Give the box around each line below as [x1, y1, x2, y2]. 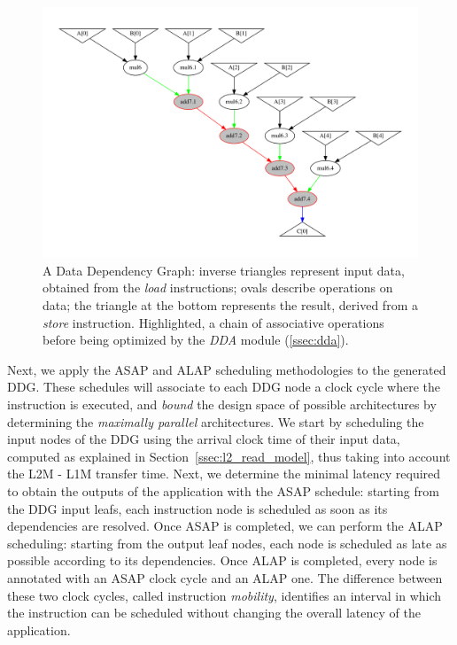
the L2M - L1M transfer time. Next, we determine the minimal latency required [7, 464, 441, 483]
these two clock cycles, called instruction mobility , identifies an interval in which [7, 586, 442, 604]
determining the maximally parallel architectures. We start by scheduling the [7, 412, 424, 431]
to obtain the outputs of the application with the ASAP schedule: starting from [7, 481, 439, 500]
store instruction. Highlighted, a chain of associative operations [43, 313, 384, 331]
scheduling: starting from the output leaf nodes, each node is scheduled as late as [7, 533, 447, 552]
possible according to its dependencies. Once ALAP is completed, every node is [7, 551, 438, 570]
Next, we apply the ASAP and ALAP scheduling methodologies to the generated [7, 360, 446, 378]
